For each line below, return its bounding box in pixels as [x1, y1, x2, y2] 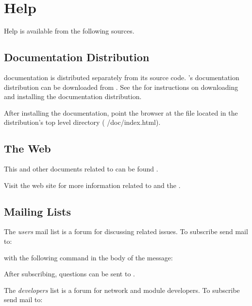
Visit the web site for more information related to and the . [4, 180, 181, 190]
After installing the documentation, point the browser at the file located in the [4, 107, 238, 118]
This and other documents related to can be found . [4, 164, 158, 174]
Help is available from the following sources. [4, 26, 134, 36]
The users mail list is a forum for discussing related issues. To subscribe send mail [4, 226, 248, 237]
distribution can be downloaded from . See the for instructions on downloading [4, 82, 238, 92]
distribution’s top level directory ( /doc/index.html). [4, 117, 161, 127]
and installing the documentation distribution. [4, 91, 142, 102]
